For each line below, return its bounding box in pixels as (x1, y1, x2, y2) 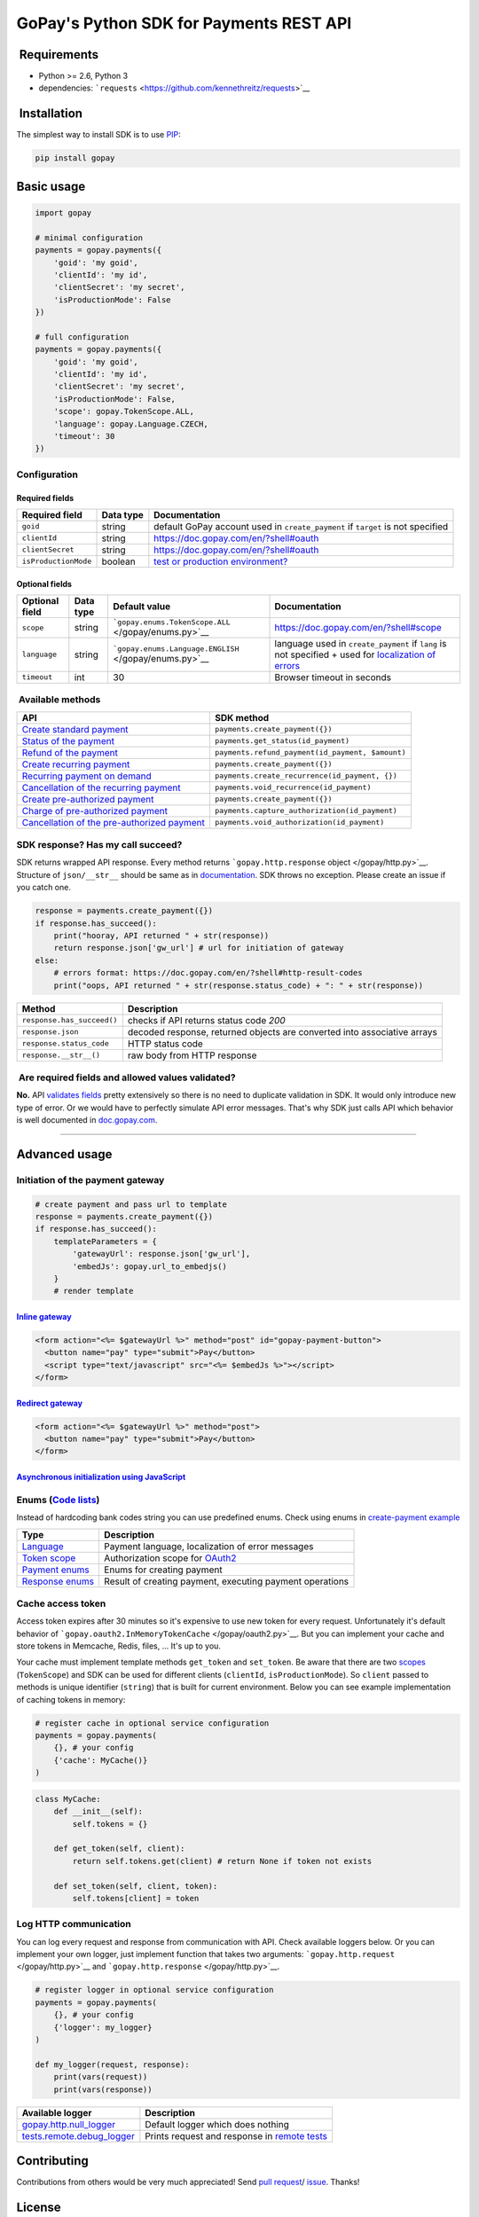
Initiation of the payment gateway (16, 1173, 165, 1186)
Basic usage (16, 178, 86, 194)
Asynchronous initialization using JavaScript (16, 1472, 186, 1483)
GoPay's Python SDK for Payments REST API (16, 13, 352, 33)
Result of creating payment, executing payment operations (103, 1575, 349, 1587)
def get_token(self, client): (53, 1844, 185, 1853)
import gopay (35, 208, 92, 217)
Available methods (18, 693, 101, 706)
